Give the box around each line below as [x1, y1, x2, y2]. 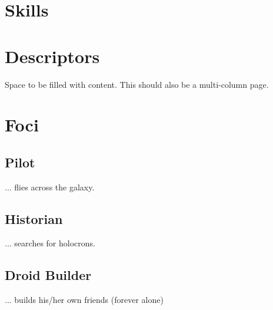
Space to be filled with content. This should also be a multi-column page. [5, 78, 269, 90]
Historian [5, 209, 63, 227]
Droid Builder [5, 266, 92, 284]
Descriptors [5, 44, 100, 68]
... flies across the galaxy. [5, 180, 95, 193]
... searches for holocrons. [5, 237, 95, 249]
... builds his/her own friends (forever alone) [5, 293, 164, 306]
